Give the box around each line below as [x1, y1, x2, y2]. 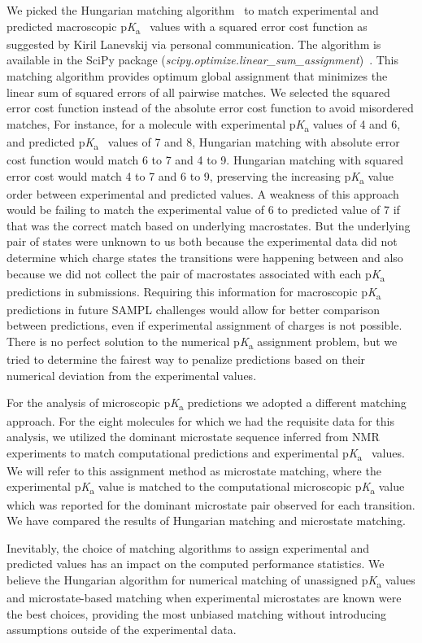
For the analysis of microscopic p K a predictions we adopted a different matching [7, 394, 407, 413]
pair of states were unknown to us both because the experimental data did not [7, 233, 398, 250]
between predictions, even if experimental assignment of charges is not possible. [7, 317, 402, 334]
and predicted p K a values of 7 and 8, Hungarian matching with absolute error [7, 133, 400, 152]
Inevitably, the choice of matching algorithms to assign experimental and [7, 539, 369, 556]
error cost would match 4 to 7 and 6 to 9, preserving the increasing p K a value [7, 167, 394, 186]
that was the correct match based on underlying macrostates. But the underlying [7, 217, 411, 234]
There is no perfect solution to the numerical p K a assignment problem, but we [7, 333, 398, 352]
